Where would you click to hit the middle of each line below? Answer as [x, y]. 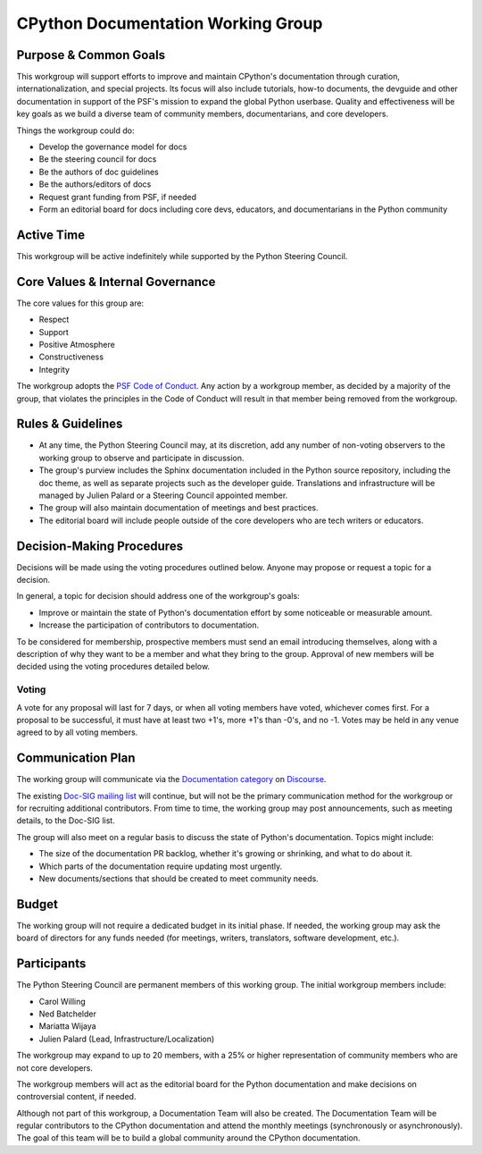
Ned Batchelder [68, 1014]
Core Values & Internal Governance [116, 282]
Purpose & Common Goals [91, 55]
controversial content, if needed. [76, 1097]
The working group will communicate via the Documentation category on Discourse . [171, 779]
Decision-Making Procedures [100, 546]
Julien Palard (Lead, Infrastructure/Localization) [127, 1039]
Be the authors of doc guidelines [99, 172]
